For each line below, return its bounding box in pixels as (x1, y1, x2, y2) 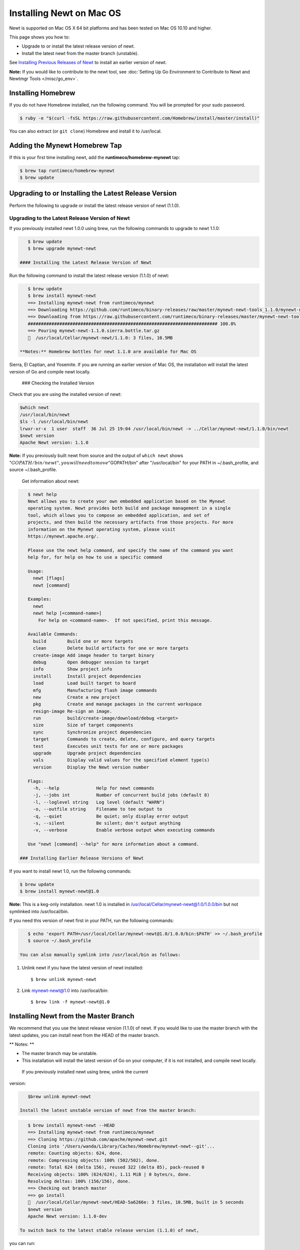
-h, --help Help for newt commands (32, 785, 154, 791)
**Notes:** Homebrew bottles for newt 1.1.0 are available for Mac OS (19, 349, 197, 354)
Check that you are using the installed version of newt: (9, 391, 122, 397)
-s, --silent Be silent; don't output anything (32, 820, 181, 826)
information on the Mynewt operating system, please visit (27, 526, 175, 532)
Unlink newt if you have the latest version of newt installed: (21, 965, 143, 971)
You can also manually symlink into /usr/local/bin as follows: (19, 952, 181, 957)
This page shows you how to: (9, 34, 70, 40)
